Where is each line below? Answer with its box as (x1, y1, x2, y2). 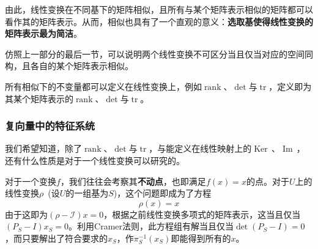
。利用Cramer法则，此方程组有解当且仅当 (68, 220, 234, 232)
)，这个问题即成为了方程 (113, 187, 212, 199)
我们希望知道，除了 (5, 142, 82, 155)
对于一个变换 (5, 174, 56, 187)
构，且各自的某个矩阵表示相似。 (5, 59, 133, 72)
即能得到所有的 (171, 231, 231, 244)
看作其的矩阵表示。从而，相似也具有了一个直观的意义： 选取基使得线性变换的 (5, 15, 313, 28)
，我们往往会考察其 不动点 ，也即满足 (60, 174, 206, 187)
